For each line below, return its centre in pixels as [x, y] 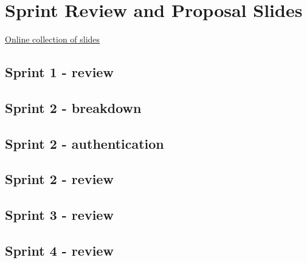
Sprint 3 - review [59, 215]
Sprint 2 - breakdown [73, 107]
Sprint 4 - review [59, 251]
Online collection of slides [53, 39]
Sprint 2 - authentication [85, 143]
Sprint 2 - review [59, 179]
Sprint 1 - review [59, 72]
